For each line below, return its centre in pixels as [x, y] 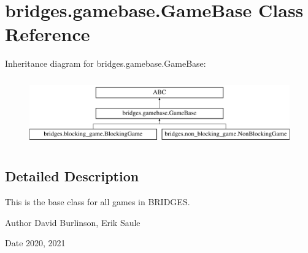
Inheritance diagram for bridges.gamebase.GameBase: [106, 63]
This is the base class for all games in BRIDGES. [98, 202]
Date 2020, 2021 [35, 243]
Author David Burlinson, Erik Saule [73, 222]
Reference [48, 34]
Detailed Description [72, 176]
